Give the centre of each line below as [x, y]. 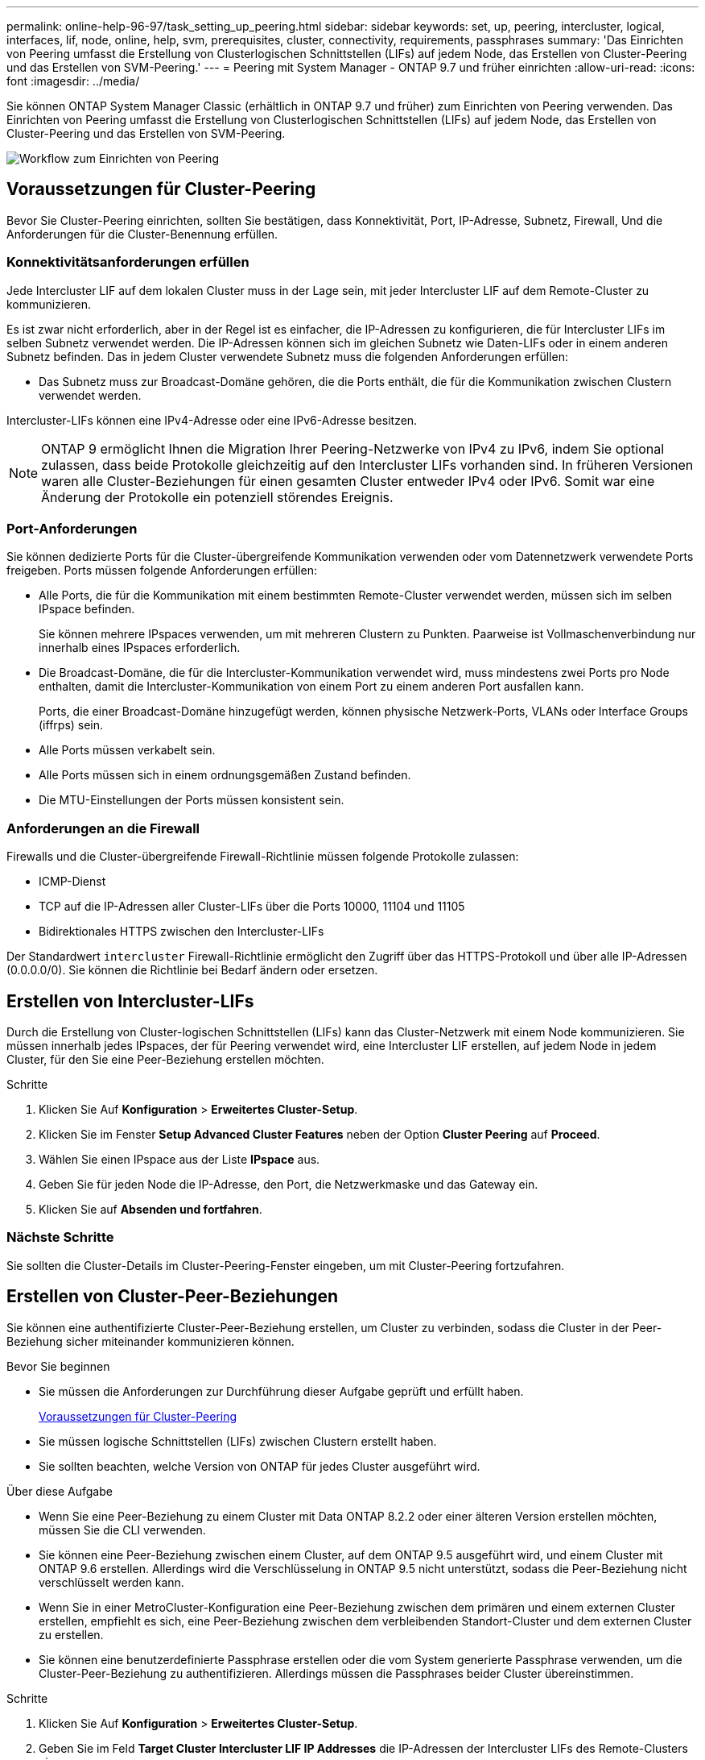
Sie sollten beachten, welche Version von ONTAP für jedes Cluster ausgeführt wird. [260, 1466]
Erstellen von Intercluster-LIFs [130, 1001]
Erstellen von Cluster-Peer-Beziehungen [173, 1297]
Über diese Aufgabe [60, 1491]
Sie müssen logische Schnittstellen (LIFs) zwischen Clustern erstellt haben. [238, 1441]
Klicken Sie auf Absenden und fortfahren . [150, 1209]
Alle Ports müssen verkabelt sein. [127, 750]
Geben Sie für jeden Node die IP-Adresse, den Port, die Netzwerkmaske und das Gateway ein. [289, 1184]
